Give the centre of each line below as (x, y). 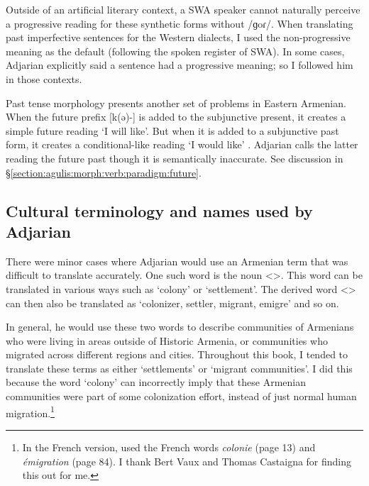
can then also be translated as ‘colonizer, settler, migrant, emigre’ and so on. (172, 303)
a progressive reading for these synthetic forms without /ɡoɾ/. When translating (180, 23)
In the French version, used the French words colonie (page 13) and (169, 447)
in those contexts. (44, 78)
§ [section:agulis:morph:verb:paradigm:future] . (104, 172)
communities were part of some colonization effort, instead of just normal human (181, 396)
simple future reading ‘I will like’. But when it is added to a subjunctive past (172, 130)
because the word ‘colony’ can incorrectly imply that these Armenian (156, 382)
